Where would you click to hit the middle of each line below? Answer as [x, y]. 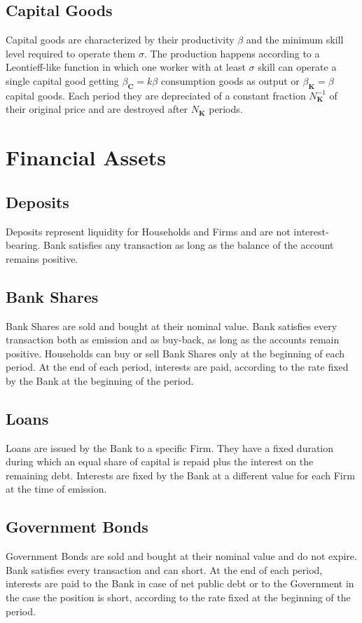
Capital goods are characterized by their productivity [120, 40]
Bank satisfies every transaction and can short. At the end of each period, [164, 569]
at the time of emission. [56, 489]
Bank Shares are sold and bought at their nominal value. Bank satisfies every [172, 326]
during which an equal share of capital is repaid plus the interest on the [160, 461]
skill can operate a [297, 67]
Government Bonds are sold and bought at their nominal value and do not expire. [181, 556]
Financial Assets [86, 157]
